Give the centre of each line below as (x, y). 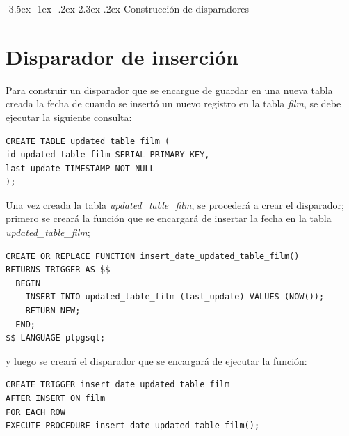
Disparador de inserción (122, 56)
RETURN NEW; (53, 311)
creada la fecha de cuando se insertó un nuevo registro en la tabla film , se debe (173, 103)
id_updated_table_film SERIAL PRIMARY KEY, (108, 155)
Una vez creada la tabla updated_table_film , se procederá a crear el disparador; (175, 204)
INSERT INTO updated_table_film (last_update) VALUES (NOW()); (175, 297)
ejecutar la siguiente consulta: (69, 117)
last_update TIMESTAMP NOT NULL (80, 168)
